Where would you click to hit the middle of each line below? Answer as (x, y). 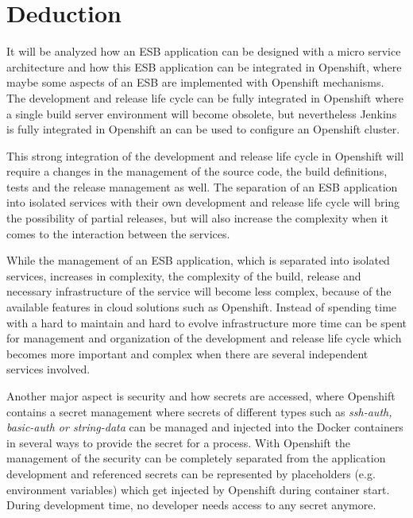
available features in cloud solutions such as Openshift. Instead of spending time (202, 307)
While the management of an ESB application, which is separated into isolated (198, 260)
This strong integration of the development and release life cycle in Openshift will (205, 155)
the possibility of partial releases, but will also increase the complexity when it (197, 218)
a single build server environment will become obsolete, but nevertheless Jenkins (202, 113)
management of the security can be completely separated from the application (196, 458)
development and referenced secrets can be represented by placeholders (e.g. (191, 473)
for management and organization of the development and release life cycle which (204, 338)
